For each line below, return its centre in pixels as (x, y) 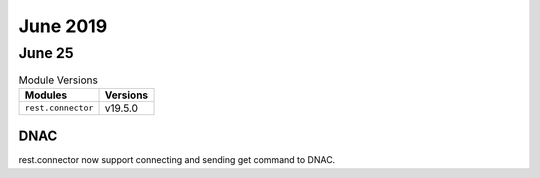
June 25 (46, 53)
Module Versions (58, 80)
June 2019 (63, 26)
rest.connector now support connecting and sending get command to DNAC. (177, 160)
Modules (46, 95)
